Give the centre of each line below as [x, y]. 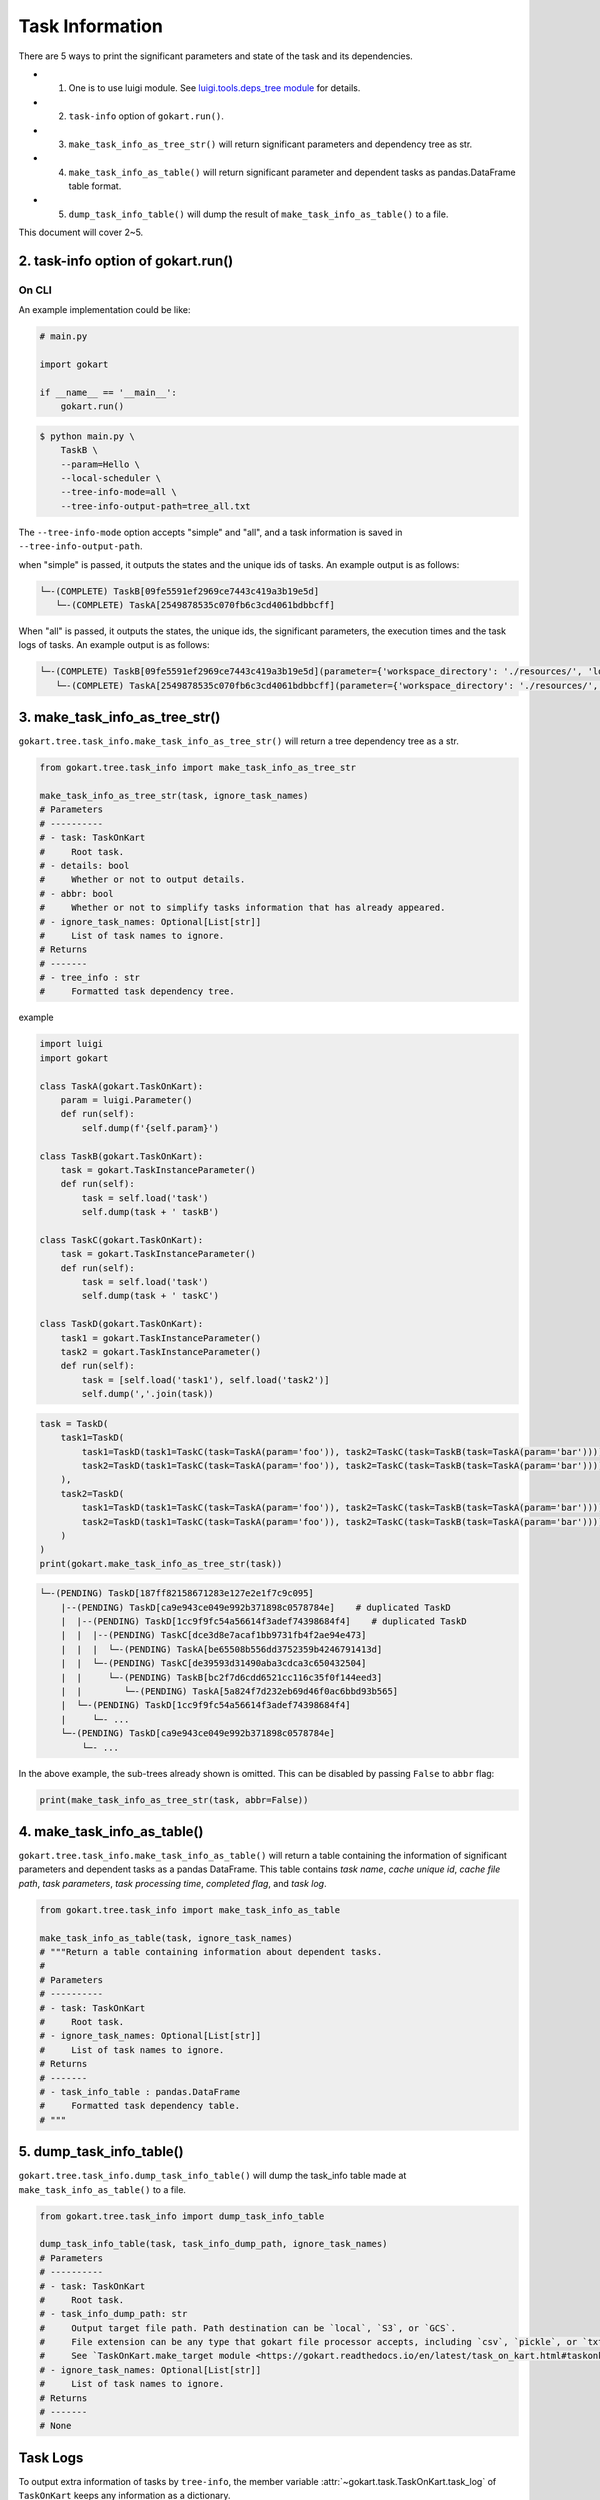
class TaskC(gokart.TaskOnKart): [121, 1239]
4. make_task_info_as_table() [111, 1831]
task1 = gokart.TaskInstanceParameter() [161, 1338]
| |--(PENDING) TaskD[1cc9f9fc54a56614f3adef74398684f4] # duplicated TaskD [263, 1621]
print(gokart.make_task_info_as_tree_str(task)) [161, 1563]
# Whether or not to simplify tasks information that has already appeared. [242, 908]
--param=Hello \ [100, 464]
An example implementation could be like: [104, 310]
